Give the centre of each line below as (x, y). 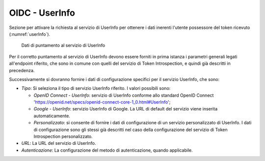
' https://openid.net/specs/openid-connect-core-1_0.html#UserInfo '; (102, 102)
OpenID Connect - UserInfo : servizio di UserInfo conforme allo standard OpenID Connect (124, 95)
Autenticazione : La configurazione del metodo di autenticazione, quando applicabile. (107, 150)
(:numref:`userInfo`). (30, 34)
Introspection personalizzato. (63, 136)
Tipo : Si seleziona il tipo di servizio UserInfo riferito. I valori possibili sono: (96, 88)
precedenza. (22, 70)
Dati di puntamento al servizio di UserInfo (63, 45)
